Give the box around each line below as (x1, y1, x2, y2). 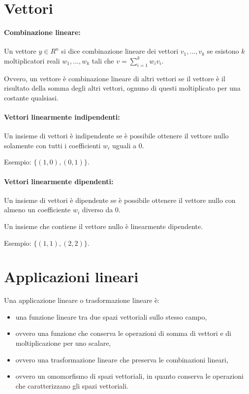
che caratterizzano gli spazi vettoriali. (15, 380, 129, 391)
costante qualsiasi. (4, 92, 59, 102)
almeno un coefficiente (4, 204, 71, 215)
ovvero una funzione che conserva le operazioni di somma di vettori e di (15, 328, 231, 338)
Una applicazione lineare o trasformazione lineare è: (4, 295, 160, 305)
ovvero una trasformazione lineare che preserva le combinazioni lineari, (15, 354, 228, 364)
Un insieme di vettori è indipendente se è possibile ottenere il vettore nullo (4, 131, 229, 141)
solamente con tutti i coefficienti (4, 140, 101, 150)
